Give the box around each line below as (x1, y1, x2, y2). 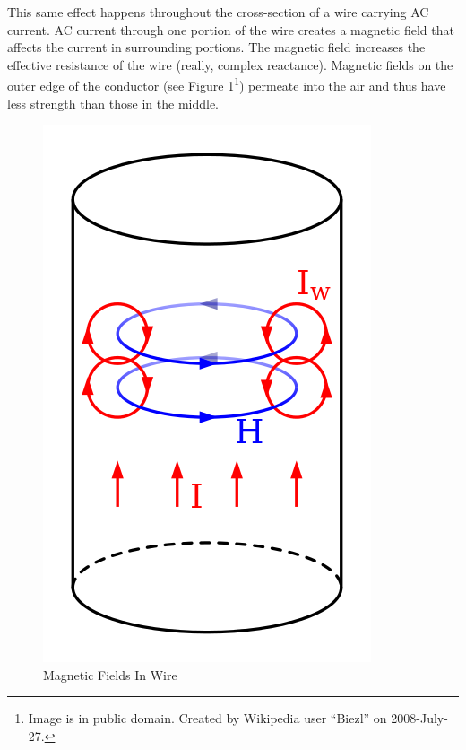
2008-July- (391, 709, 448, 728)
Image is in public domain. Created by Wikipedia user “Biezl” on (28, 709, 387, 728)
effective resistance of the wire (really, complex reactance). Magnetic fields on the (7, 55, 453, 74)
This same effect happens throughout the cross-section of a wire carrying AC (7, 3, 429, 21)
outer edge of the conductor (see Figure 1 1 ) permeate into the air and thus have (7, 74, 446, 95)
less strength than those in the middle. (7, 93, 220, 112)
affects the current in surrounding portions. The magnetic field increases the (7, 38, 426, 57)
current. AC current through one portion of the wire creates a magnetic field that (7, 20, 454, 39)
